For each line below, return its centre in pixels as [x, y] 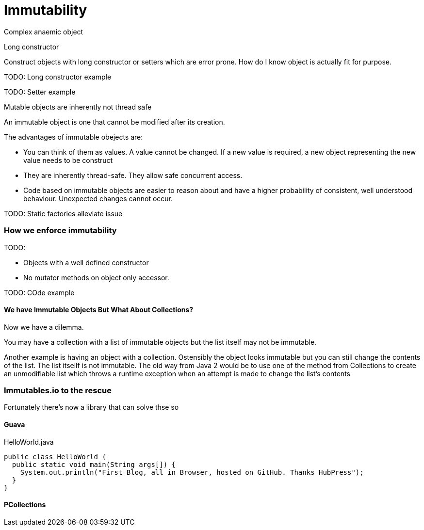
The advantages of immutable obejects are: [73, 137]
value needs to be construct [68, 160]
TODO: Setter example [40, 92]
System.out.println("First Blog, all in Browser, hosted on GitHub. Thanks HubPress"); [192, 472]
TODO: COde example [39, 292]
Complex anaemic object [44, 32]
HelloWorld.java [29, 442]
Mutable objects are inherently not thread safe [78, 107]
